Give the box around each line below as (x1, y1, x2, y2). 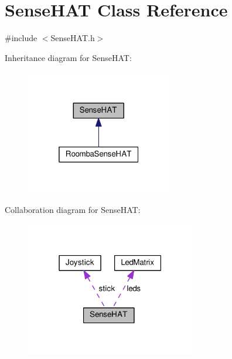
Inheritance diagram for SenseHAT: (5, 51, 132, 63)
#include (5, 32, 37, 44)
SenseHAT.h (50, 32, 95, 44)
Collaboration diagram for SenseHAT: (5, 204, 141, 216)
